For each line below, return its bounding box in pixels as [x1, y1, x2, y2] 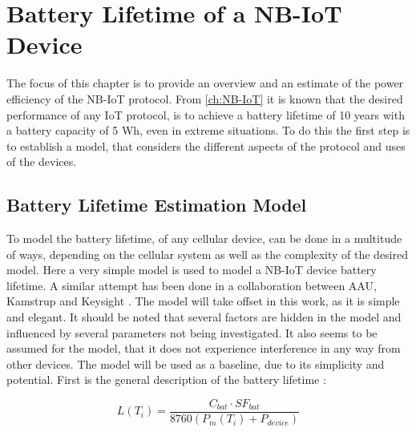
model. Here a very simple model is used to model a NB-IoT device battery [6, 261, 377, 278]
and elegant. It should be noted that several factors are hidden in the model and [6, 309, 402, 325]
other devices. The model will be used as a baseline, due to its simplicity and [6, 355, 385, 372]
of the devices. [6, 153, 77, 170]
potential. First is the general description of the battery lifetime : [6, 371, 326, 388]
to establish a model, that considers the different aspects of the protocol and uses [6, 137, 406, 154]
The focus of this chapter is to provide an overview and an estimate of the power [6, 75, 404, 91]
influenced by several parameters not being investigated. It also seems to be [6, 324, 378, 341]
